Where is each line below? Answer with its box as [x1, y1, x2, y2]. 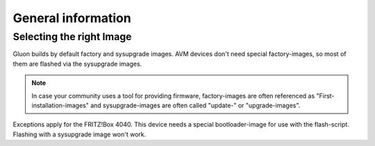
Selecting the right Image [12, 30, 132, 43]
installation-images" [31, 101, 90, 109]
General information [12, 10, 131, 26]
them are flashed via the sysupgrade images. [12, 60, 142, 68]
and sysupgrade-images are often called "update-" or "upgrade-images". [90, 101, 301, 109]
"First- [316, 91, 335, 100]
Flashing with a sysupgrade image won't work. [12, 130, 147, 138]
